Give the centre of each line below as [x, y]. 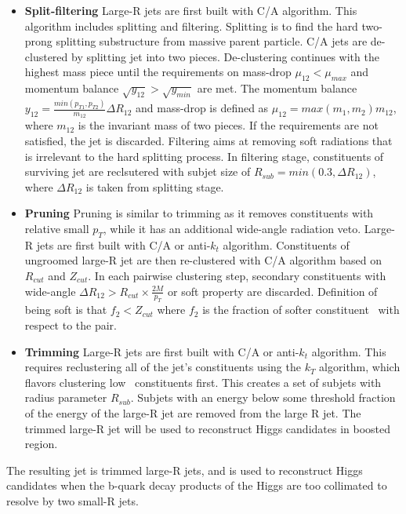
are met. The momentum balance [277, 88]
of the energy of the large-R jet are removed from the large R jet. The [193, 412]
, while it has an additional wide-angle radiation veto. [232, 229]
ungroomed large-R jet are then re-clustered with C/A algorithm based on [203, 260]
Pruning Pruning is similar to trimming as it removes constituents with [199, 213]
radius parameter [66, 397]
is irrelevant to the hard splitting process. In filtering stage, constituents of [204, 156]
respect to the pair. [71, 325]
